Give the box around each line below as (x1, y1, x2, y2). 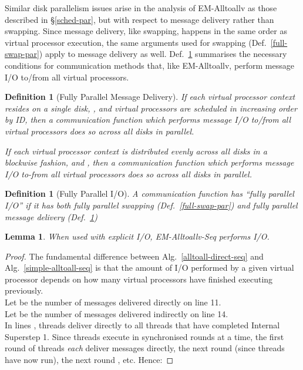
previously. (5, 284, 43, 297)
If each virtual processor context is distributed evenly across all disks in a (5, 144, 267, 157)
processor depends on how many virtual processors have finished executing (5, 273, 273, 285)
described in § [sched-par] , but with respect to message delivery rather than (5, 13, 274, 25)
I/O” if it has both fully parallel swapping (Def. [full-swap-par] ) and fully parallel (5, 199, 298, 211)
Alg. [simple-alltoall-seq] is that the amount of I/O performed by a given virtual (5, 261, 294, 274)
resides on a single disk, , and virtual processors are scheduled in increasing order (5, 102, 297, 114)
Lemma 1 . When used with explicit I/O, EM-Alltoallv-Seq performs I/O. (5, 230, 270, 243)
